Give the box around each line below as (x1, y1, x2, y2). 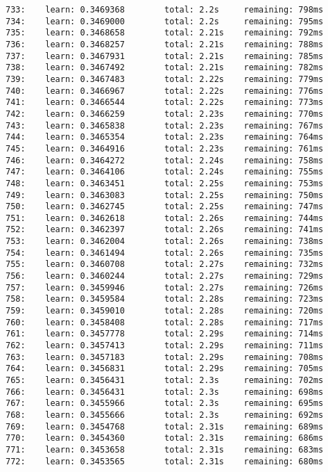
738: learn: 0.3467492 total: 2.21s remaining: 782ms (6, 63, 324, 73)
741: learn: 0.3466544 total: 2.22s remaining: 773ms (6, 97, 324, 108)
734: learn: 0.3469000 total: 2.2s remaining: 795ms (6, 16, 324, 26)
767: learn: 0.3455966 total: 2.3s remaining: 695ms (6, 398, 324, 409)
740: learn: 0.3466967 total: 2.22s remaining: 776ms (6, 86, 324, 96)
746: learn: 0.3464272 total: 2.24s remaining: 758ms (6, 155, 324, 165)
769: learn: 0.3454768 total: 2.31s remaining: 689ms (6, 421, 324, 432)
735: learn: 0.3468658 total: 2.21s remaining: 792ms (6, 28, 324, 38)
